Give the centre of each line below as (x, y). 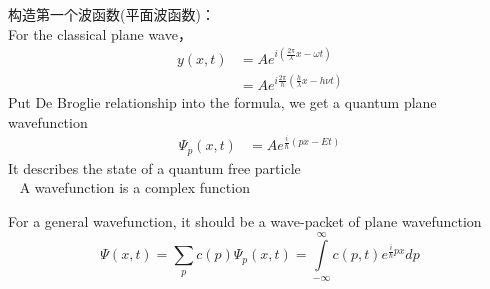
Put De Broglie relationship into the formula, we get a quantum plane (222, 102)
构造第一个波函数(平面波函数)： (111, 13)
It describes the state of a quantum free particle (154, 167)
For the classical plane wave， (100, 33)
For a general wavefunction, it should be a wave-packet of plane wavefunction (245, 220)
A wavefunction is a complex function (134, 187)
